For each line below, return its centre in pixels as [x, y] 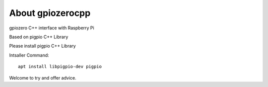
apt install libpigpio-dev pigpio [60, 67]
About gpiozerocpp [50, 13]
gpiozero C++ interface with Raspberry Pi [52, 28]
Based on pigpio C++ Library [39, 37]
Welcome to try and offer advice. [43, 78]
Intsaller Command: [29, 55]
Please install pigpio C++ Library [43, 46]
